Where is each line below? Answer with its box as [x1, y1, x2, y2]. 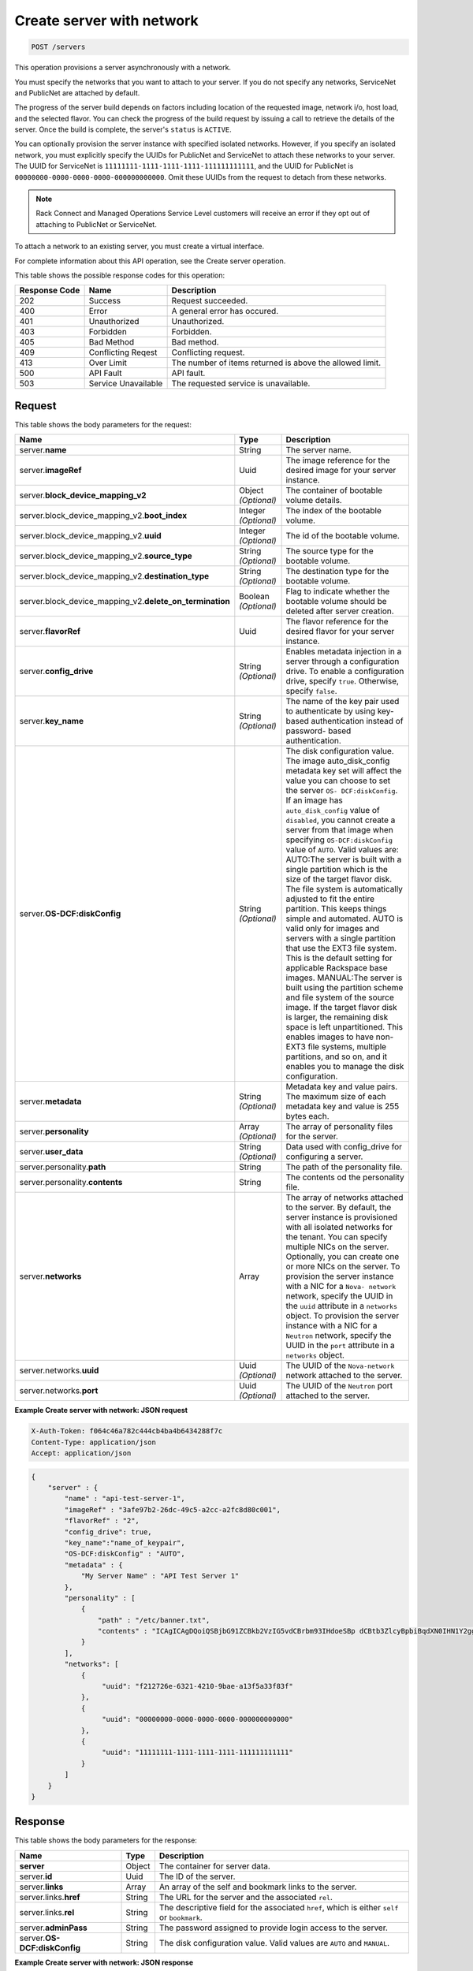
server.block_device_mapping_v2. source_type [19, 550, 192, 561]
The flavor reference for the [285, 616, 389, 627]
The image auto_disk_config [285, 755, 390, 766]
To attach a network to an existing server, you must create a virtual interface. [14, 241, 264, 251]
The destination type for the [285, 566, 389, 577]
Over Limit [88, 357, 128, 368]
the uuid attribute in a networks [285, 1301, 398, 1312]
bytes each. [285, 1111, 330, 1122]
